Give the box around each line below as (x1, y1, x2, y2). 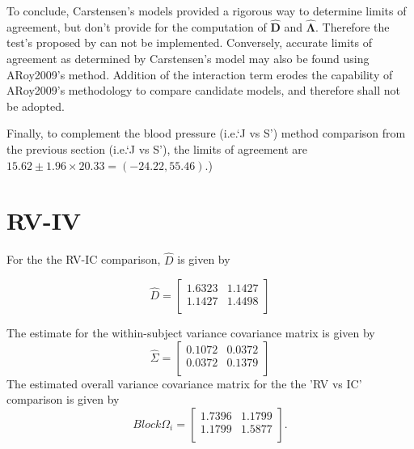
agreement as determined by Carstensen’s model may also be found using (6, 50, 370, 66)
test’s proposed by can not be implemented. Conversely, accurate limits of (6, 34, 372, 51)
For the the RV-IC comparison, (6, 251, 161, 268)
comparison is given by (6, 391, 120, 408)
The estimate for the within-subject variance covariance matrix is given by (6, 324, 375, 341)
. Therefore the (315, 18, 390, 35)
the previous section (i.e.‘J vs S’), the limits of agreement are (6, 140, 307, 157)
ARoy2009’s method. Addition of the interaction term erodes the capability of (6, 66, 393, 83)
